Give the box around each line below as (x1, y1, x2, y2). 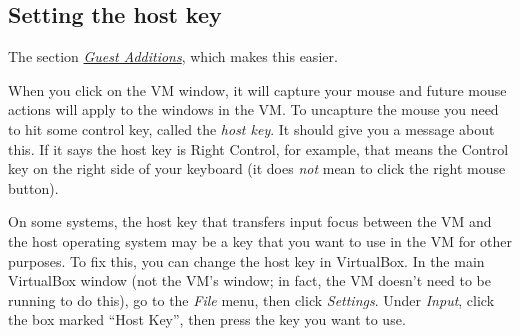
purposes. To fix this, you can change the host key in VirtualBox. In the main (8, 250, 485, 271)
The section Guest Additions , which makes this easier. (8, 46, 338, 67)
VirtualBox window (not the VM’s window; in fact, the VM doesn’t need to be (8, 270, 492, 291)
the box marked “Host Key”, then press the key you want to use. (8, 309, 406, 330)
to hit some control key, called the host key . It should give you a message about (8, 118, 495, 139)
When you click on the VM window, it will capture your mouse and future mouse (8, 79, 507, 100)
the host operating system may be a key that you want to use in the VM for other (8, 230, 512, 251)
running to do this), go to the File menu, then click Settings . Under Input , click (8, 289, 495, 310)
